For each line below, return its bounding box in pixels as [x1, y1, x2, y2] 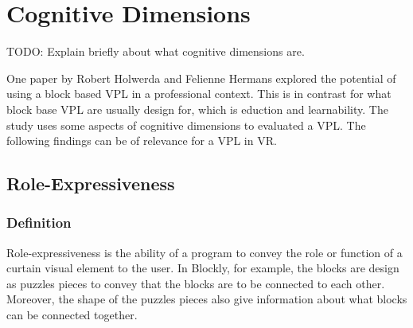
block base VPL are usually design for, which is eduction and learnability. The [6, 100, 388, 117]
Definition [6, 213, 72, 232]
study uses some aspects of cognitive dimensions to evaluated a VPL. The [6, 116, 366, 133]
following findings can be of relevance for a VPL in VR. [6, 132, 277, 149]
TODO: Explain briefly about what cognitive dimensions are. [6, 43, 305, 60]
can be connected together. [6, 307, 138, 323]
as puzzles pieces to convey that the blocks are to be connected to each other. [6, 275, 385, 291]
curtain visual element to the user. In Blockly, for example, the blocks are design [6, 260, 399, 276]
